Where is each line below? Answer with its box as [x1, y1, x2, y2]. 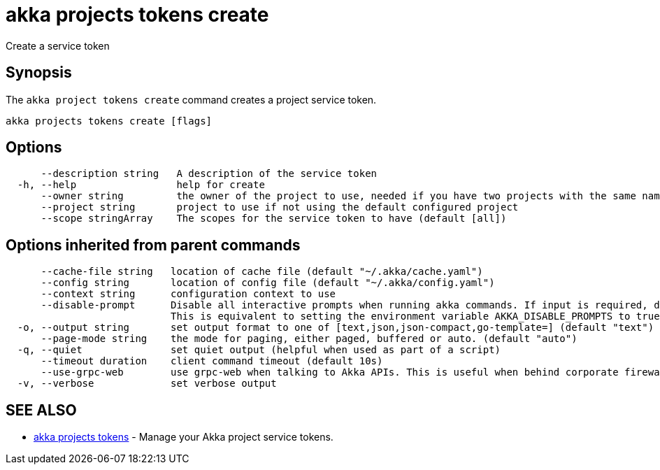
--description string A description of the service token [41, 168, 378, 180]
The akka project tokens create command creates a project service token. [6, 93, 377, 106]
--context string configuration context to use [41, 288, 336, 300]
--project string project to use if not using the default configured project [41, 201, 519, 213]
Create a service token [6, 39, 110, 52]
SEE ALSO [6, 401, 77, 419]
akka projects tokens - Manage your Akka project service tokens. [34, 431, 333, 443]
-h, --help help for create [17, 179, 265, 191]
